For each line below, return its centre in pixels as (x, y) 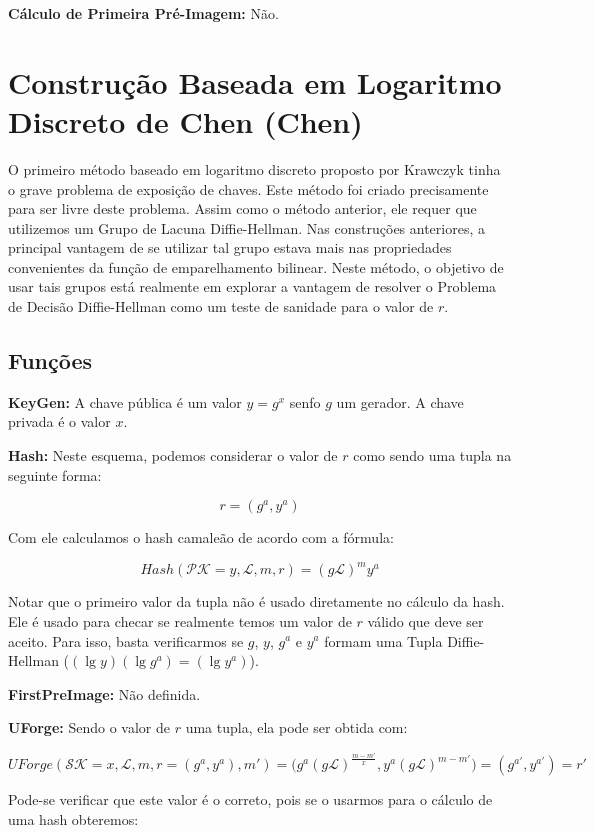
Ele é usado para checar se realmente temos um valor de (180, 620)
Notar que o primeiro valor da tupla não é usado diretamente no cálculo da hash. (256, 601)
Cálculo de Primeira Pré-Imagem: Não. (143, 13)
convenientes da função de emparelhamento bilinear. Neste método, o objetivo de (256, 266)
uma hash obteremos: (73, 818)
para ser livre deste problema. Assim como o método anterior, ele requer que (242, 208)
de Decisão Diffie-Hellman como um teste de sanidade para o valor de (221, 306)
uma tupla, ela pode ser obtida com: (296, 727)
